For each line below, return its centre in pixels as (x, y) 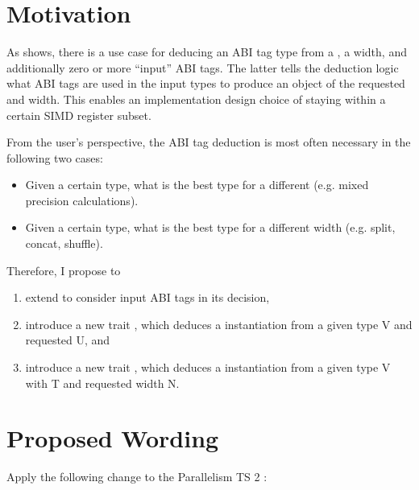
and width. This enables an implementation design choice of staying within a (196, 99)
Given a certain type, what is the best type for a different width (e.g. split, (210, 227)
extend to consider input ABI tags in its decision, (147, 297)
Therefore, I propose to (64, 270)
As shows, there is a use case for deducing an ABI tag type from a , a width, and (207, 52)
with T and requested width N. (102, 383)
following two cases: (55, 157)
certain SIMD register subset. (79, 115)
